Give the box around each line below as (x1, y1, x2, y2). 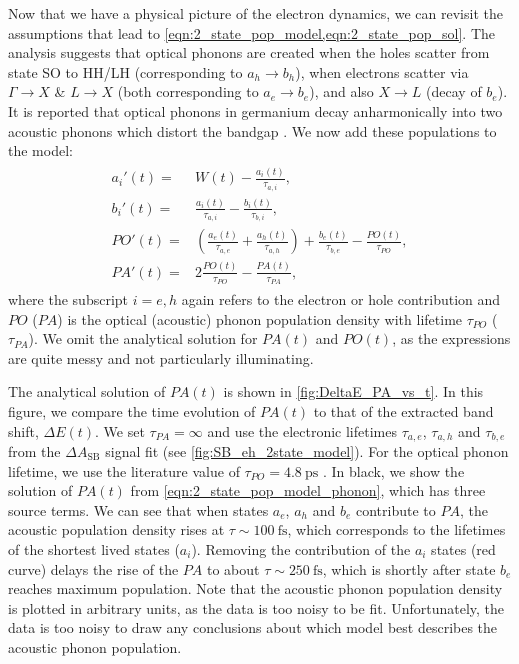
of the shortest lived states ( (8, 539, 180, 559)
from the (8, 441, 61, 462)
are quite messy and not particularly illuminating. (8, 347, 314, 368)
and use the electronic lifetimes (207, 420, 397, 441)
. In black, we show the (322, 460, 465, 481)
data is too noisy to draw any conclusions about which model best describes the (8, 617, 498, 638)
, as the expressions (392, 328, 511, 349)
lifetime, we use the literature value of (8, 460, 240, 481)
